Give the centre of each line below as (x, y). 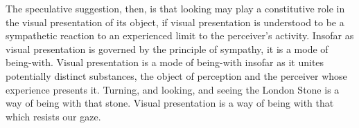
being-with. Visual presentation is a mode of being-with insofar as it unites (165, 62)
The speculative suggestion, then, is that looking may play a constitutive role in (175, 8)
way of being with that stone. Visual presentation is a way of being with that (170, 103)
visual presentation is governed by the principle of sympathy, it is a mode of (167, 49)
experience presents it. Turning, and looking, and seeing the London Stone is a (173, 89)
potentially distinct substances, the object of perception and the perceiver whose (176, 75)
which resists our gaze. (53, 116)
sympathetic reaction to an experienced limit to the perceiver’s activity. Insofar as (180, 35)
